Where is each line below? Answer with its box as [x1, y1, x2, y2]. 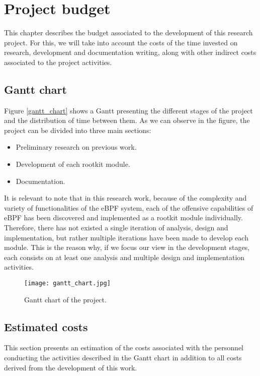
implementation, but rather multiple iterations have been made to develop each [4, 232, 248, 242]
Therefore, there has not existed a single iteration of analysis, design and [4, 222, 228, 233]
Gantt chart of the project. [24, 294, 107, 304]
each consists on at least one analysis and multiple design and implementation [4, 252, 245, 262]
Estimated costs [4, 319, 88, 334]
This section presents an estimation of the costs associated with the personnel [4, 342, 244, 353]
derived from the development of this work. [4, 362, 137, 372]
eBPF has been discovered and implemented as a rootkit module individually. [4, 212, 243, 223]
